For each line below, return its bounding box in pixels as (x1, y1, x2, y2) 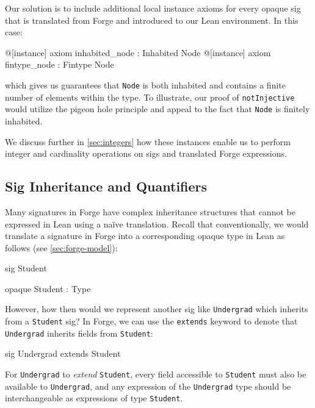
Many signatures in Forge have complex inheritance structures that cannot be (5, 205, 295, 218)
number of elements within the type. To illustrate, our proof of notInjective (5, 90, 295, 103)
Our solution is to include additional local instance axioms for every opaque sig (5, 2, 301, 14)
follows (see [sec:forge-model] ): (5, 241, 118, 254)
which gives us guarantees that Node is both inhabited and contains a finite (5, 78, 286, 91)
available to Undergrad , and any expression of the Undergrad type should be (5, 379, 291, 392)
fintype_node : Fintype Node (5, 58, 114, 71)
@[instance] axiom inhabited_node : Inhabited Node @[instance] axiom (5, 46, 271, 59)
